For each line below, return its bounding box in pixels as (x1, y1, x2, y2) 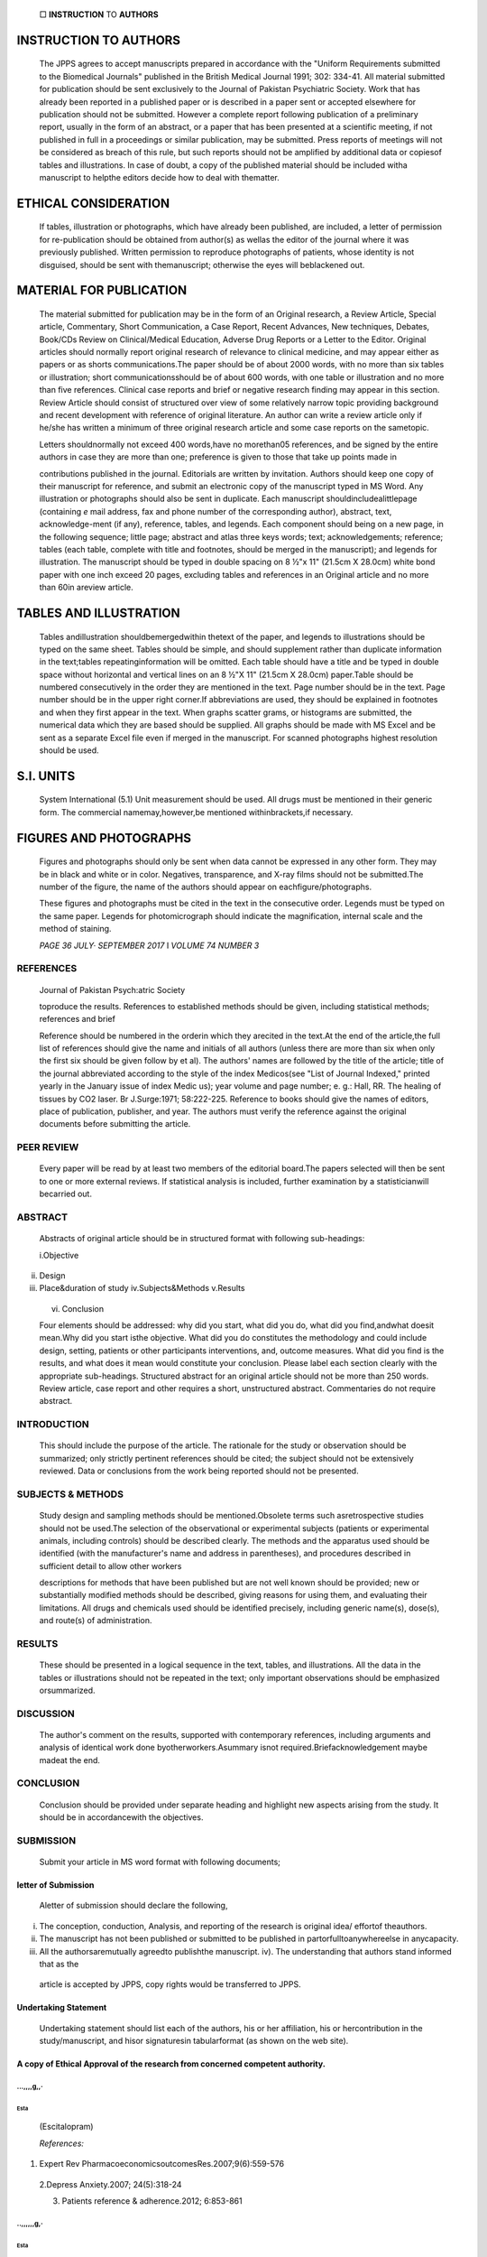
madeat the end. (39, 1754, 101, 1765)
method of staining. (39, 924, 112, 934)
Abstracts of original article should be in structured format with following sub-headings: (39, 1233, 365, 1244)
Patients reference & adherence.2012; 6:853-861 (61, 2195, 243, 2206)
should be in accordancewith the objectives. (39, 1812, 204, 1823)
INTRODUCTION (16, 1418, 89, 1431)
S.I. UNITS (16, 768, 76, 784)
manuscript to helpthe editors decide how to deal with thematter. (39, 172, 280, 182)
